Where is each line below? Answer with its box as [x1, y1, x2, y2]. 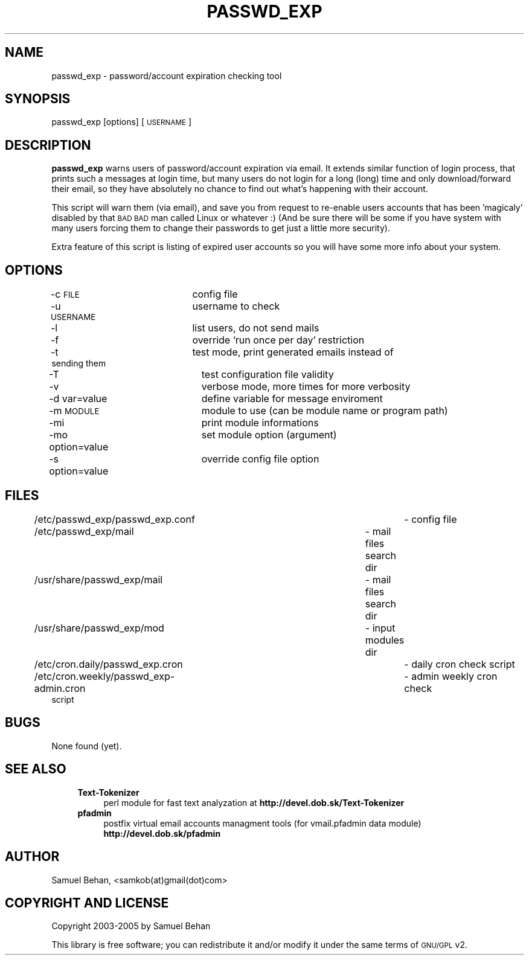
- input [365, 621, 396, 634]
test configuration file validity [201, 368, 334, 381]
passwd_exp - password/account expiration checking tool [51, 70, 282, 81]
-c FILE [50, 288, 80, 301]
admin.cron [34, 682, 86, 694]
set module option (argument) [201, 429, 337, 441]
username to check [192, 300, 280, 313]
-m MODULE [49, 405, 100, 417]
